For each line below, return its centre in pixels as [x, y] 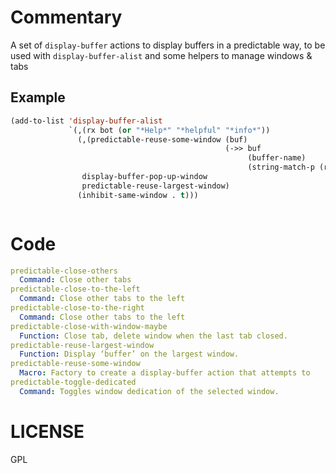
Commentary [66, 17]
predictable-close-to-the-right [77, 308]
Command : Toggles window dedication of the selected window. [149, 391]
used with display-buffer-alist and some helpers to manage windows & [161, 55]
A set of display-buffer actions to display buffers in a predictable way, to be [168, 45]
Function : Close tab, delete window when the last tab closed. [153, 336]
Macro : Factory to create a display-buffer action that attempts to [165, 373]
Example [38, 97]
